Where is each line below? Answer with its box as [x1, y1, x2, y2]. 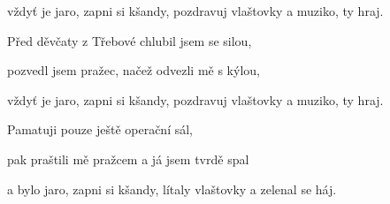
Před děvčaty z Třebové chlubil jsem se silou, [7, 31, 252, 49]
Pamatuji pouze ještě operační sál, [7, 120, 193, 139]
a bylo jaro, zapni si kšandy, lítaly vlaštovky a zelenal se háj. [7, 179, 337, 198]
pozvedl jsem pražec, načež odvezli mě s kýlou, [7, 61, 260, 79]
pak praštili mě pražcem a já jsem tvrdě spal [7, 149, 249, 168]
